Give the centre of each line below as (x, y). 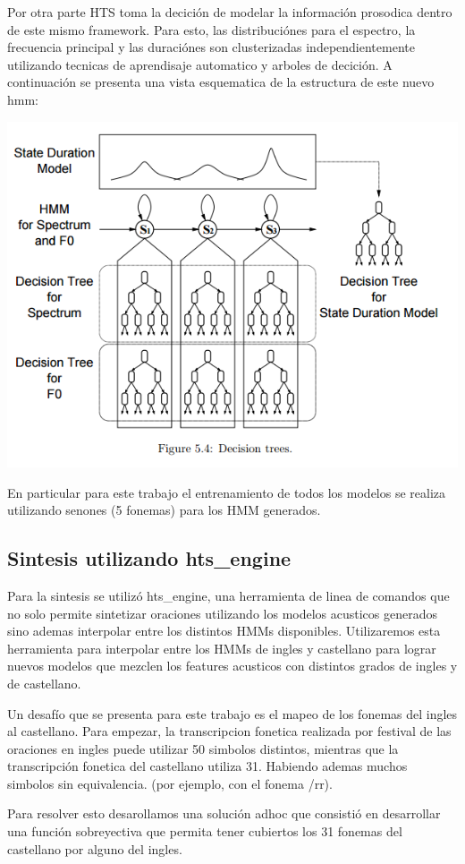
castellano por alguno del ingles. (95, 848)
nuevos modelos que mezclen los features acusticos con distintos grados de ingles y (232, 666)
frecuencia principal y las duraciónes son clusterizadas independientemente (211, 47)
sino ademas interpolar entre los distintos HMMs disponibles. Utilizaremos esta (224, 631)
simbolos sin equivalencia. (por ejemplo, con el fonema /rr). (170, 783)
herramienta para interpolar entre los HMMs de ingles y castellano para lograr (222, 648)
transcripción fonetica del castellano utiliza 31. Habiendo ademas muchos (207, 766)
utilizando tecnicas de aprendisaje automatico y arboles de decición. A (200, 64)
